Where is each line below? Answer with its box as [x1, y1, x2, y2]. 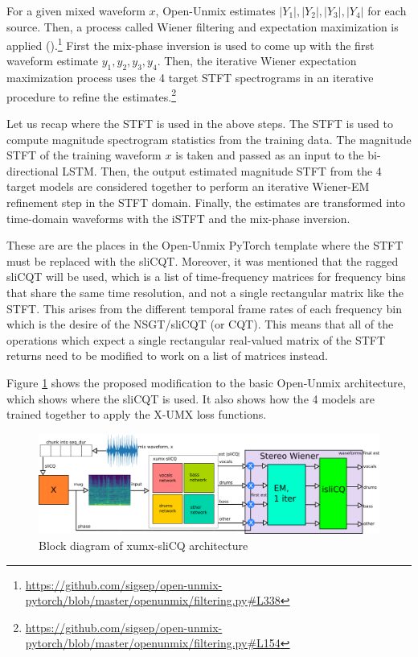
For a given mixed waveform [6, 2, 145, 19]
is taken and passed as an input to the [175, 147, 364, 163]
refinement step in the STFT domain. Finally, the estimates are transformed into [6, 194, 405, 211]
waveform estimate [6, 52, 99, 69]
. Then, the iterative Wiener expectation [157, 52, 357, 69]
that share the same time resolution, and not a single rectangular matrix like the [6, 284, 404, 301]
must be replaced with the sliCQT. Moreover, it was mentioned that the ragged [6, 252, 399, 269]
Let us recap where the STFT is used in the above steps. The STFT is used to [6, 115, 394, 132]
